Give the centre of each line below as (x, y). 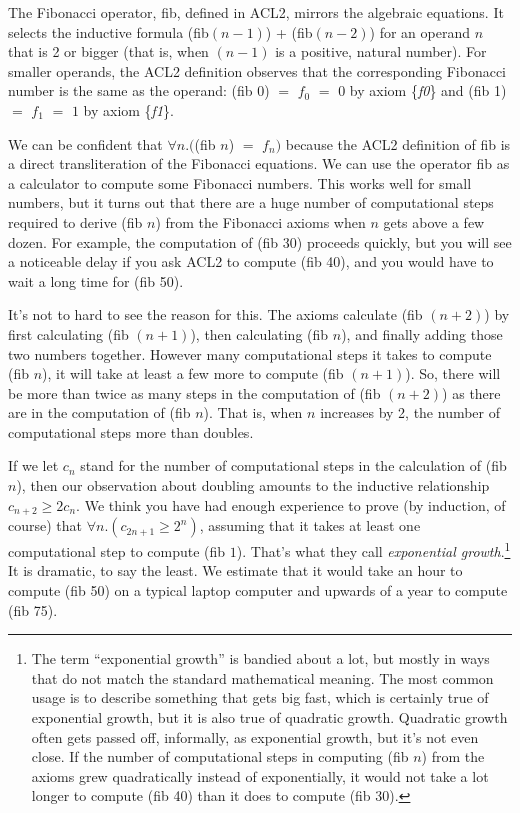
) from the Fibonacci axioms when (260, 221)
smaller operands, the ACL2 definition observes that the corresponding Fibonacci (257, 70)
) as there (471, 392)
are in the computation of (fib (99, 412)
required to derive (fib (75, 221)
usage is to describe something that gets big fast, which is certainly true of (260, 697)
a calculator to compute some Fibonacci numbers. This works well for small (240, 182)
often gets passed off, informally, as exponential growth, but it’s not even (255, 736)
